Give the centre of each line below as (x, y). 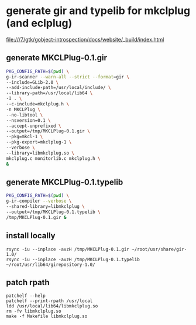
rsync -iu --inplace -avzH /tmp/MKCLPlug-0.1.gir (68, 249)
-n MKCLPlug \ (23, 110)
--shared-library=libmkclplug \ (45, 207)
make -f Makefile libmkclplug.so (47, 317)
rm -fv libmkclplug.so (34, 312)
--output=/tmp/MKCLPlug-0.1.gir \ (48, 131)
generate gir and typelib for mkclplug (98, 11)
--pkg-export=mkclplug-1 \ (39, 142)
